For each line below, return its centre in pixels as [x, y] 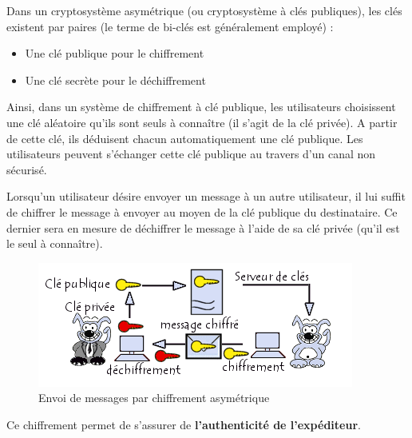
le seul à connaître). [55, 243]
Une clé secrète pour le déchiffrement [115, 80]
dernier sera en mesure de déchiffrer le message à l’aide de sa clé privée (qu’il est [203, 227]
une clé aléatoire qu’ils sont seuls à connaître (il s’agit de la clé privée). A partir [202, 122]
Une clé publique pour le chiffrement [115, 53]
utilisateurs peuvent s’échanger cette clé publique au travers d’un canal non [191, 154]
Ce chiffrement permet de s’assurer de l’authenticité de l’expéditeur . [184, 424]
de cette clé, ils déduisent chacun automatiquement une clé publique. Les [185, 138]
